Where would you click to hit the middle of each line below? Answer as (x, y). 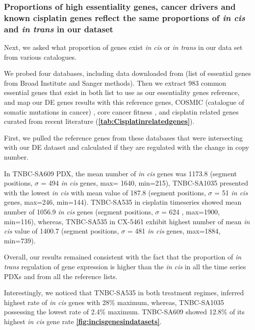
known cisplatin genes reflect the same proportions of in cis (125, 17)
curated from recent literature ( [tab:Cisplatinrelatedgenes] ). (99, 121)
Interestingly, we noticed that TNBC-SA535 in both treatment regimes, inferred (124, 293)
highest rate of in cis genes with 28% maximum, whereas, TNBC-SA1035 (114, 302)
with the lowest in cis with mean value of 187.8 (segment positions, (105, 192)
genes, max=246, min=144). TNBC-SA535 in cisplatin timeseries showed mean (123, 202)
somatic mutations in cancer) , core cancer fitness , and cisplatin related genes (121, 111)
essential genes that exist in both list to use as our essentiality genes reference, (122, 92)
